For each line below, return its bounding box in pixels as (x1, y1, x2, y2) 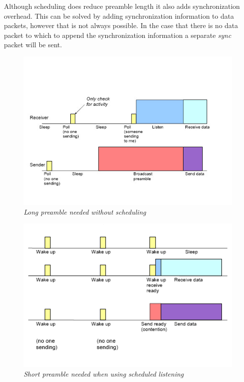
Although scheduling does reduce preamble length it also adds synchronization (4, 1, 240, 11)
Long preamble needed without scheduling (24, 206, 146, 217)
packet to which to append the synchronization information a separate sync (4, 30, 231, 40)
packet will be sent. (4, 39, 62, 50)
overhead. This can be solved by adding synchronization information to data (4, 10, 234, 21)
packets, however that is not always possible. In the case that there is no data (4, 20, 238, 31)
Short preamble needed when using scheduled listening (24, 369, 184, 379)
